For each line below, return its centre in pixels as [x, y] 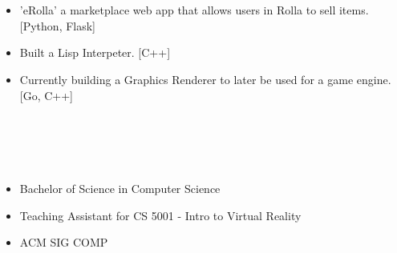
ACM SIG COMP [64, 242]
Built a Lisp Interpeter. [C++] [95, 52]
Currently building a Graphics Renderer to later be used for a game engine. [205, 79]
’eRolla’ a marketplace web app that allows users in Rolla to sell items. [194, 10]
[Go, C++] [47, 95]
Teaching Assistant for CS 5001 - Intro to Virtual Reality [160, 215]
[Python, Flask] [58, 25]
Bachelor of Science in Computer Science [120, 189]
